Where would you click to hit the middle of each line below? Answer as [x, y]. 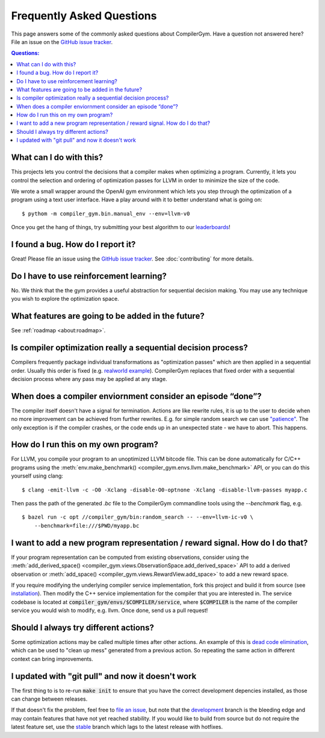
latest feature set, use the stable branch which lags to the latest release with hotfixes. [117, 727]
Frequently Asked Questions [84, 16]
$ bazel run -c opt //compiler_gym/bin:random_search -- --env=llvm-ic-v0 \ [138, 517]
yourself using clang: [37, 476]
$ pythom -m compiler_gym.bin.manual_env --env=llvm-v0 [106, 213]
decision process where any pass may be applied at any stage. [89, 379]
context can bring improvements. [52, 659]
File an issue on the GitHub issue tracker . [62, 42]
